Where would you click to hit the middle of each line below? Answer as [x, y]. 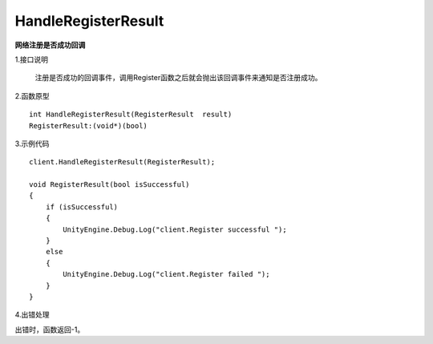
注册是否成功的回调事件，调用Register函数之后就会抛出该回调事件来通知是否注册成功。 [178, 78]
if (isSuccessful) [82, 207]
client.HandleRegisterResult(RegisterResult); [122, 162]
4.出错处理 [32, 315]
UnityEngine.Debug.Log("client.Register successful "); [175, 229]
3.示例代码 [32, 144]
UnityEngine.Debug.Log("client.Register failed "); [166, 274]
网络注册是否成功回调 [50, 45]
